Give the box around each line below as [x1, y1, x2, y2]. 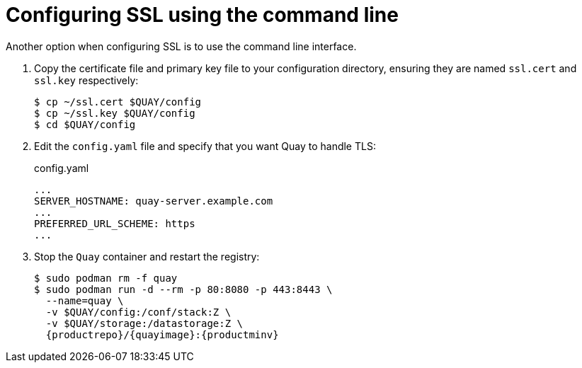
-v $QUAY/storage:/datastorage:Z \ [45, 317, 244, 329]
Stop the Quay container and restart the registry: [34, 250, 260, 263]
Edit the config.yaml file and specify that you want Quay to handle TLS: [34, 139, 376, 152]
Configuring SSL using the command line [6, 3, 399, 27]
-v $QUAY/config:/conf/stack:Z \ [45, 306, 232, 318]
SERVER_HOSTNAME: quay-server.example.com [34, 195, 273, 207]
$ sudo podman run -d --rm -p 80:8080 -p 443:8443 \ [34, 283, 333, 295]
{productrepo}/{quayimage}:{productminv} [45, 328, 279, 340]
